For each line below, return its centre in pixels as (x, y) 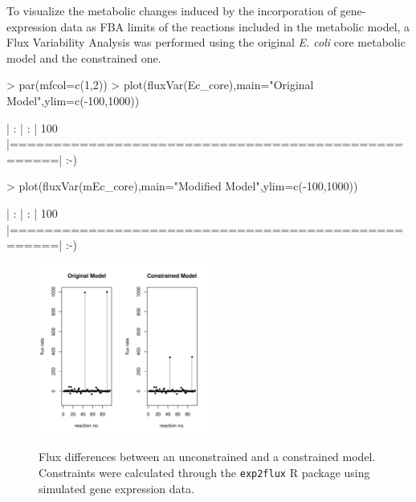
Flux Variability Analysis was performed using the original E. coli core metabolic (206, 42)
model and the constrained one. (84, 57)
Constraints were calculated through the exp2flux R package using (204, 472)
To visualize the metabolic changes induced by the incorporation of (171, 10)
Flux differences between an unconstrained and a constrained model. (207, 457)
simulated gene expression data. (116, 488)
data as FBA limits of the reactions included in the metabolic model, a (235, 26)
